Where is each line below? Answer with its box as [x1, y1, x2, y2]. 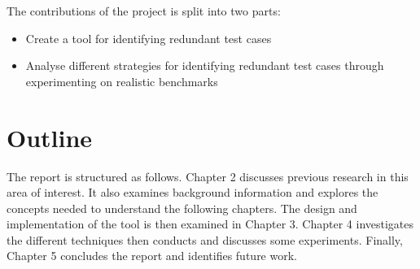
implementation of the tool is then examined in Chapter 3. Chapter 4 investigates [7, 215, 414, 232]
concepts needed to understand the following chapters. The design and [7, 199, 357, 216]
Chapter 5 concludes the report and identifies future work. [7, 247, 297, 264]
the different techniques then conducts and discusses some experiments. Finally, [7, 231, 403, 248]
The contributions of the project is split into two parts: [7, 2, 281, 19]
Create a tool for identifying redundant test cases [25, 29, 272, 46]
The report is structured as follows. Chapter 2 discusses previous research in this [7, 167, 409, 184]
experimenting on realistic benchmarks [25, 72, 218, 89]
